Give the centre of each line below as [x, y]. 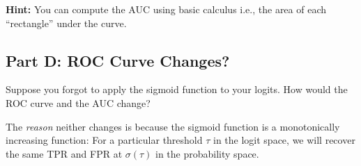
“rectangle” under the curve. [66, 23]
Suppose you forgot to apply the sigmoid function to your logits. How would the [177, 89]
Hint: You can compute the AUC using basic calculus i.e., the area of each [166, 9]
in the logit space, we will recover [284, 140]
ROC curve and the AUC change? [78, 102]
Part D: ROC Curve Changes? [118, 60]
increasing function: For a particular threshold [104, 140]
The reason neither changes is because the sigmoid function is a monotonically [173, 126]
